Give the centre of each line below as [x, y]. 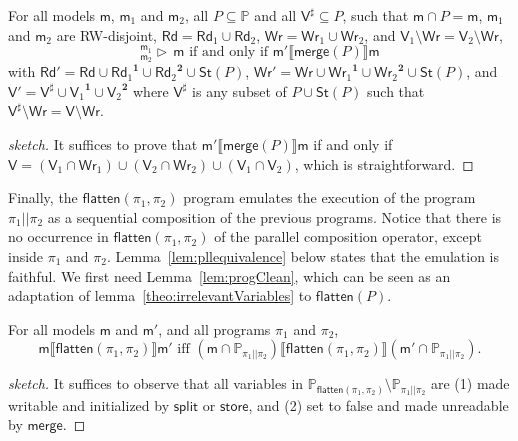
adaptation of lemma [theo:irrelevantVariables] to [160, 295]
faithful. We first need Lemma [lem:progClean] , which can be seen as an [229, 275]
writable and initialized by [89, 404]
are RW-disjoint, [106, 34]
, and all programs [214, 328]
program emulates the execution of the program [329, 197]
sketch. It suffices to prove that [103, 144]
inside [26, 255]
